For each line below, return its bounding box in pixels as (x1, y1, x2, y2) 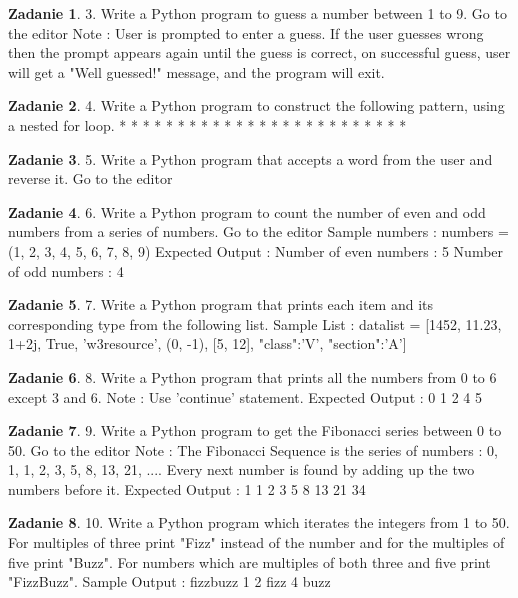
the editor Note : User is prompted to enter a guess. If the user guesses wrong (8, 22, 484, 43)
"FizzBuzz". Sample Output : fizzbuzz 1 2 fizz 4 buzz (8, 571, 331, 592)
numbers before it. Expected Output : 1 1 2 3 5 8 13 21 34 (8, 478, 366, 499)
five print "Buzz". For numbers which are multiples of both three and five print (8, 551, 491, 572)
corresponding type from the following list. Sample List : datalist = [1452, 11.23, (8, 313, 502, 334)
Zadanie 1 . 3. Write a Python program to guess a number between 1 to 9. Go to (8, 3, 507, 23)
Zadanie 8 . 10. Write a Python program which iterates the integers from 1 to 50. (8, 512, 510, 533)
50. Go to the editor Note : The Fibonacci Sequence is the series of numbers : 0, (8, 439, 498, 460)
